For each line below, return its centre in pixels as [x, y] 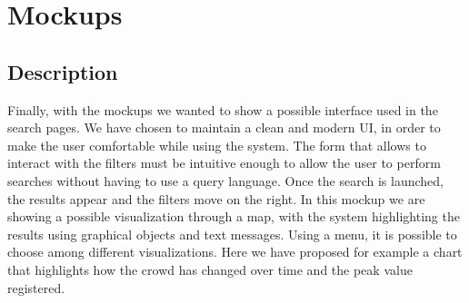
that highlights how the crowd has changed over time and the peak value [210, 269]
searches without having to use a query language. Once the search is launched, [225, 180]
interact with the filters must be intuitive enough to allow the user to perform [224, 163]
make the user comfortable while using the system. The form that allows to [217, 145]
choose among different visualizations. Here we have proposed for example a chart [235, 252]
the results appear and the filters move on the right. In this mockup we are [216, 198]
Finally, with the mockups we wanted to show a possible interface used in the [223, 109]
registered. [36, 287]
